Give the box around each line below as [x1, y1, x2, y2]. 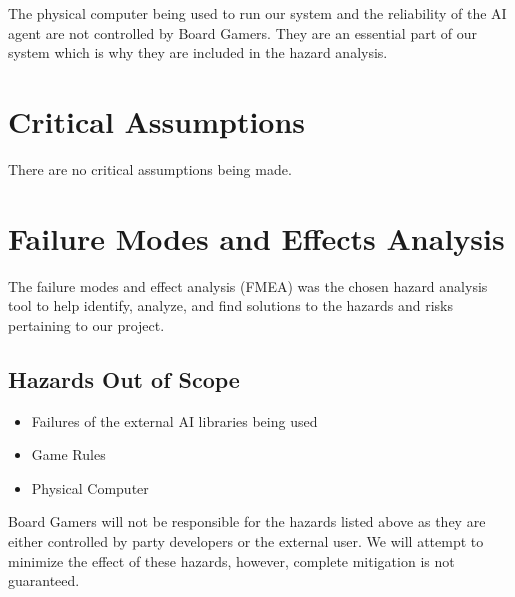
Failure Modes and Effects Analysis [8, 217, 505, 258]
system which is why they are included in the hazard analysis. [8, 42, 388, 63]
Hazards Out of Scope [8, 363, 240, 394]
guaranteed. [8, 570, 80, 591]
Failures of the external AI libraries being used [31, 410, 318, 431]
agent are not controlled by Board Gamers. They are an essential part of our [8, 22, 477, 43]
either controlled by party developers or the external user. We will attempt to [8, 530, 484, 551]
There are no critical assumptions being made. [8, 158, 292, 179]
